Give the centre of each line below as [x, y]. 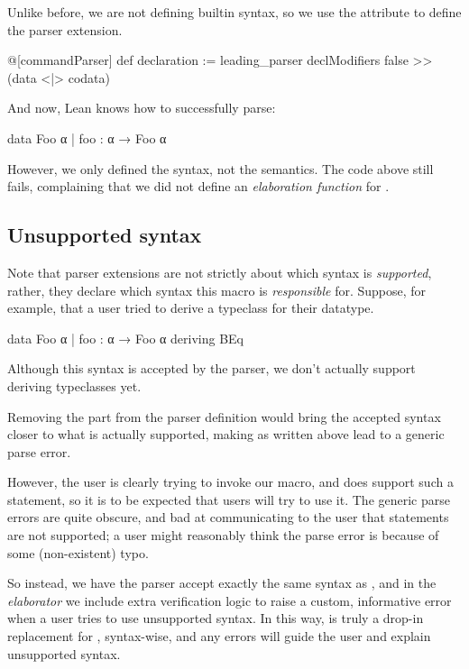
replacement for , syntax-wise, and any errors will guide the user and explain [219, 636]
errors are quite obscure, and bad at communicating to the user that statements [228, 517]
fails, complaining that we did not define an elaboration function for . [198, 186]
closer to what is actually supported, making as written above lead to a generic [226, 434]
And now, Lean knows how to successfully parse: [142, 108]
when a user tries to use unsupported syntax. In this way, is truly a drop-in [216, 618]
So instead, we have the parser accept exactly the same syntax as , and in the [222, 583]
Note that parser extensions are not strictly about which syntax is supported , [220, 272]
